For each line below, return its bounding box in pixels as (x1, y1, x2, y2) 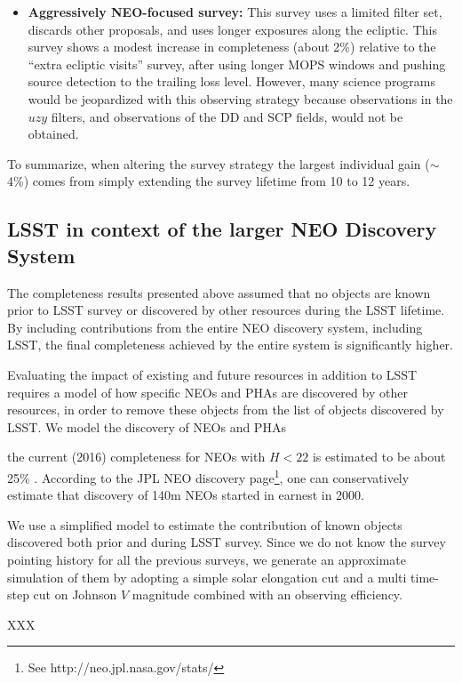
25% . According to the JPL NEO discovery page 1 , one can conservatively (7, 465, 410, 486)
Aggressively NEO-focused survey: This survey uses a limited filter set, (28, 3, 442, 20)
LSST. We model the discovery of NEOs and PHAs (7, 417, 286, 436)
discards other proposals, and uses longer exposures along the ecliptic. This (28, 20, 437, 38)
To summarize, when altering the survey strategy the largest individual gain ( (7, 154, 430, 173)
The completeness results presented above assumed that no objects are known (7, 283, 431, 301)
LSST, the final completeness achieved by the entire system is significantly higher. (7, 335, 453, 354)
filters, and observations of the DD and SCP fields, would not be (51, 107, 403, 125)
